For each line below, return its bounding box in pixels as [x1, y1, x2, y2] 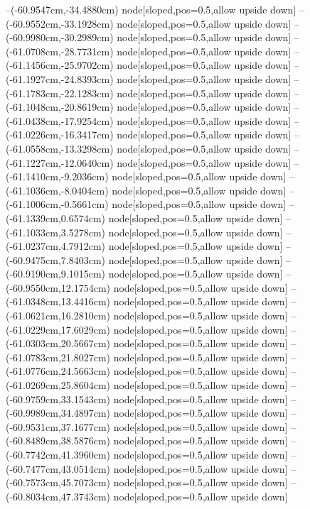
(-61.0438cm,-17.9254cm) [6, 113, 114, 128]
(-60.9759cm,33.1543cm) [6, 391, 110, 406]
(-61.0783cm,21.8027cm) [6, 349, 110, 364]
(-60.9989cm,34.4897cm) [6, 405, 110, 420]
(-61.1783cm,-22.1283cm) [6, 85, 114, 100]
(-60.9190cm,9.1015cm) [6, 266, 105, 281]
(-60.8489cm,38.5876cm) [6, 433, 110, 448]
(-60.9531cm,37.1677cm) [6, 419, 110, 434]
